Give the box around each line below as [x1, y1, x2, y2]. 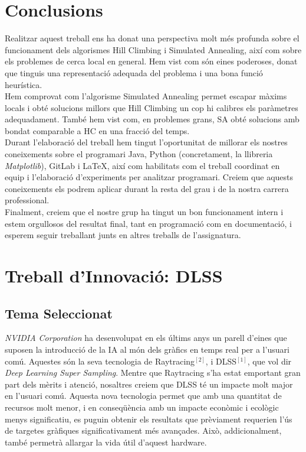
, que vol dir [247, 355, 292, 367]
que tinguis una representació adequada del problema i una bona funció [5, 66, 263, 79]
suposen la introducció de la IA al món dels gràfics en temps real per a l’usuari [5, 343, 289, 355]
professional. [5, 194, 50, 206]
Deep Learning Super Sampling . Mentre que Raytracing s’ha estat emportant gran [5, 366, 301, 379]
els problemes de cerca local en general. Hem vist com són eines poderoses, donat [5, 55, 298, 67]
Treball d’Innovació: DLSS [5, 264, 223, 287]
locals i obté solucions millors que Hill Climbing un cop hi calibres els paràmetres [5, 101, 298, 113]
